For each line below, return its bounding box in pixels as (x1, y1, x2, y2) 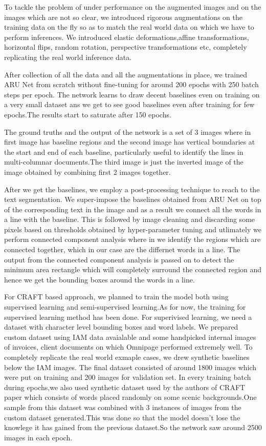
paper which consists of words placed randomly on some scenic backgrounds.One (4, 392, 257, 402)
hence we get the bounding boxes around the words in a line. (4, 274, 195, 285)
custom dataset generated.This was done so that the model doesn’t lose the (4, 412, 240, 422)
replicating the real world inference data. (4, 51, 132, 62)
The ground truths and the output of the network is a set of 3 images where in (4, 126, 251, 137)
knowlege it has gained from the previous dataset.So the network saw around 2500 (4, 422, 262, 433)
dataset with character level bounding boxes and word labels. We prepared (4, 321, 238, 332)
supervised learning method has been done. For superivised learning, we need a (4, 311, 252, 322)
